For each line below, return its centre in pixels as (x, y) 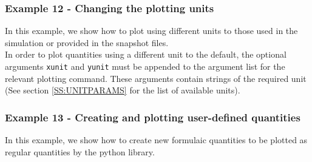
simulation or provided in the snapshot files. (87, 42)
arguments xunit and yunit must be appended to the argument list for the (145, 66)
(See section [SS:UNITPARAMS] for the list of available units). (123, 90)
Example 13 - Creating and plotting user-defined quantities (153, 117)
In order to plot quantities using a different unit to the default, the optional (146, 54)
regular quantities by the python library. (80, 151)
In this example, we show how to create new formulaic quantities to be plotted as (156, 140)
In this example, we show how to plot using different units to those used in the (151, 31)
